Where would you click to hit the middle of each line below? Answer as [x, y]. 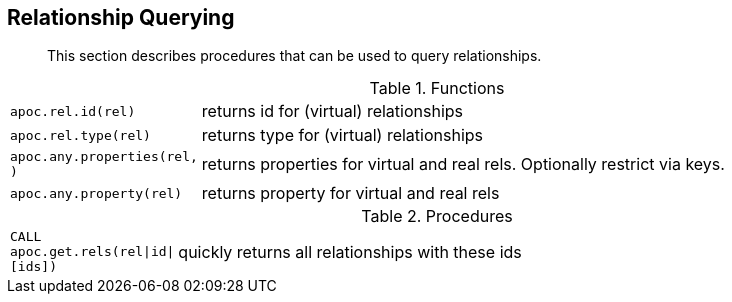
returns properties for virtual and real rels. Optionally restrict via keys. [463, 164]
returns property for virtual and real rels [350, 193]
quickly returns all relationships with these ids [350, 251]
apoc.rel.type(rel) [80, 135]
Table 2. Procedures [437, 216]
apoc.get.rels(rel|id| [92, 252]
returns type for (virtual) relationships [342, 135]
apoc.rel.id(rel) [73, 111]
